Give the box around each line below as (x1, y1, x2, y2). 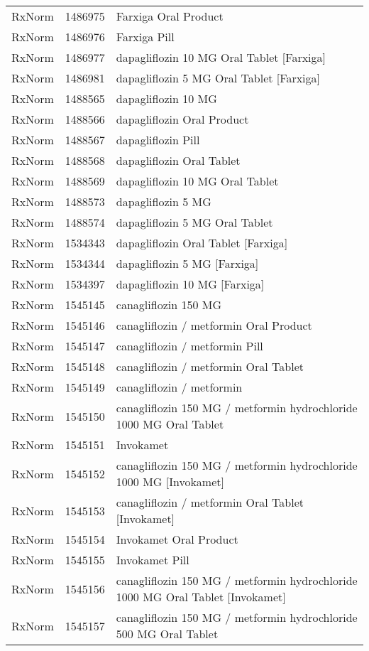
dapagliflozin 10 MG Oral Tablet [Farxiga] (116, 49, 326, 65)
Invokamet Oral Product (116, 531, 238, 547)
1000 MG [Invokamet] (116, 473, 224, 490)
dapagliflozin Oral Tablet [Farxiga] (116, 235, 288, 251)
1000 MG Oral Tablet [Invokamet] (116, 588, 286, 605)
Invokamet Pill (116, 552, 189, 568)
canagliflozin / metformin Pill (116, 338, 263, 354)
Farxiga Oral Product (116, 8, 224, 24)
